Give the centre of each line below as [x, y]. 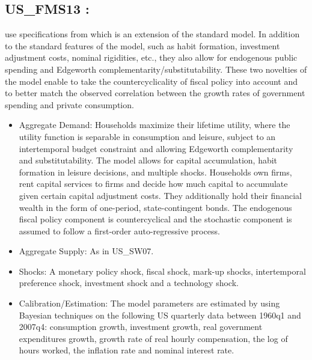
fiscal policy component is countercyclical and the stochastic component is [155, 219]
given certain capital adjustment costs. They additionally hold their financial [160, 195]
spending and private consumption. [69, 104]
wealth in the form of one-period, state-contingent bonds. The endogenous [155, 207]
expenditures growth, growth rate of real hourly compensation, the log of [153, 338]
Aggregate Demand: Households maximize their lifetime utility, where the [154, 125]
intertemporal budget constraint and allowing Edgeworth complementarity [156, 148]
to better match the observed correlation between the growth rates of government [155, 93]
